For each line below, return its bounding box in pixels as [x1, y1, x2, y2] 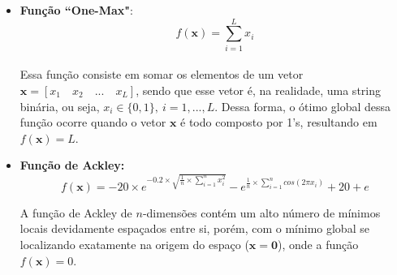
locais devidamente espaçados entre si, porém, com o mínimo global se [19, 220, 369, 237]
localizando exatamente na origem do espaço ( [19, 235, 249, 252]
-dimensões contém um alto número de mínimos [142, 204, 381, 221]
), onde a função [278, 235, 359, 252]
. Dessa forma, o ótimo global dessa [214, 97, 391, 114]
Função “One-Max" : [19, 2, 133, 18]
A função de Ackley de [19, 204, 132, 221]
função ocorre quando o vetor [19, 114, 166, 131]
